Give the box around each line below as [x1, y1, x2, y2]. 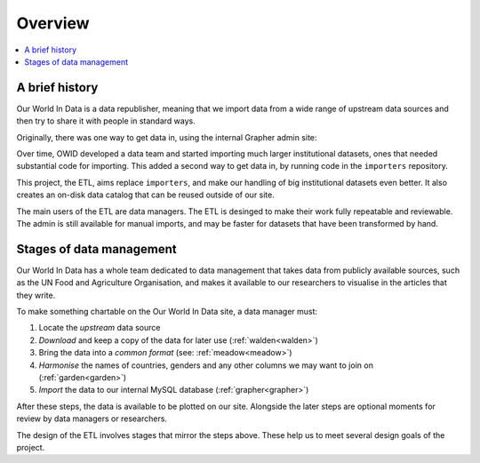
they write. [16, 290, 56, 300]
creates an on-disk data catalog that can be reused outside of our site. [16, 189, 276, 200]
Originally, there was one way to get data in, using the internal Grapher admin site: [16, 132, 317, 142]
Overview [16, 13, 90, 33]
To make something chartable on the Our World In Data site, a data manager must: [16, 307, 318, 317]
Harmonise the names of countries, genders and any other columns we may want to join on [38, 360, 373, 371]
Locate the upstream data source [38, 323, 161, 333]
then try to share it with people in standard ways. [16, 116, 196, 126]
